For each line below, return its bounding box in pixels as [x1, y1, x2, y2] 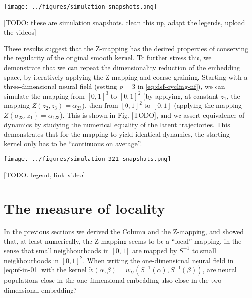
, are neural [202, 264, 237, 275]
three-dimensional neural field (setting [4, 81, 117, 91]
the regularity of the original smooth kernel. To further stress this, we [4, 53, 212, 63]
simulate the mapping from [4, 90, 85, 101]
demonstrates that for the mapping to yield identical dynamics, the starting [4, 129, 230, 139]
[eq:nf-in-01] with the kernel [4, 264, 87, 275]
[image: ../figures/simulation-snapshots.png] [4, 3, 157, 10]
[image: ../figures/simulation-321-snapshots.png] [4, 156, 171, 163]
